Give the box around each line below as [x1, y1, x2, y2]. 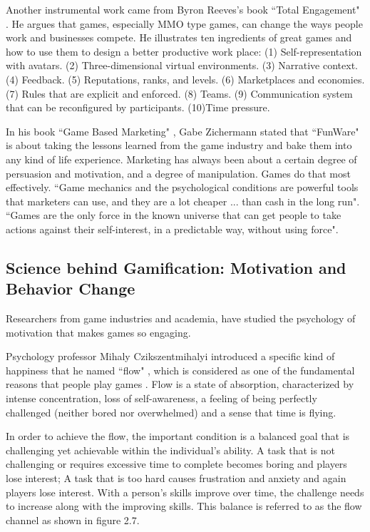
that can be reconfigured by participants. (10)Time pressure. [6, 100, 270, 115]
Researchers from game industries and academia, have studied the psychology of [6, 311, 356, 326]
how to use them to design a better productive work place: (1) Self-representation [6, 44, 362, 58]
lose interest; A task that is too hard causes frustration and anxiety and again [6, 471, 346, 486]
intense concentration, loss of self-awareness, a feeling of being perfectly [6, 391, 317, 406]
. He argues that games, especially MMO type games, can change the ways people [6, 16, 363, 31]
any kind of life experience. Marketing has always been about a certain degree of [6, 151, 357, 166]
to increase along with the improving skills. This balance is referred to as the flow [6, 498, 362, 513]
